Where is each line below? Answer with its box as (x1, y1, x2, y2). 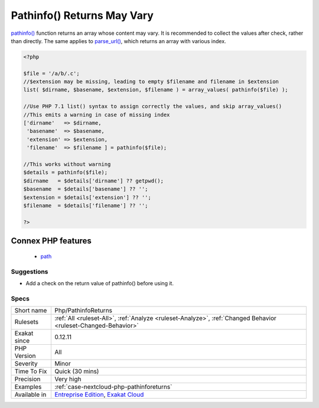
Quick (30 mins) (54, 367, 99, 376)
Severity (14, 360, 38, 368)
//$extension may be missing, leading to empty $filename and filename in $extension (23, 79, 279, 85)
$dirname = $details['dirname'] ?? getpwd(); (23, 177, 164, 184)
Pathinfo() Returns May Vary (11, 9, 154, 22)
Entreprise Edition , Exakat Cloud (54, 390, 144, 399)
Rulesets (14, 318, 38, 326)
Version (14, 352, 36, 360)
